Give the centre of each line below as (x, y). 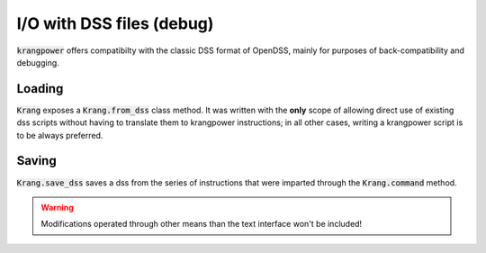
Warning (57, 207)
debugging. (38, 62)
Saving (37, 161)
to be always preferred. (60, 135)
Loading (40, 89)
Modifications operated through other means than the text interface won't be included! (202, 224)
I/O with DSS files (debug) (115, 23)
